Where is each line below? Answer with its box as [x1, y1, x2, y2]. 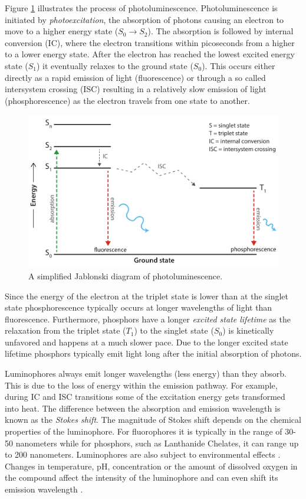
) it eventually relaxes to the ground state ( [37, 59, 193, 71]
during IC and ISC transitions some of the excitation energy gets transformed [5, 390, 285, 403]
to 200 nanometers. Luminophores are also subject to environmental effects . [5, 448, 281, 461]
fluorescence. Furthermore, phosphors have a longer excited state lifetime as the [5, 312, 291, 325]
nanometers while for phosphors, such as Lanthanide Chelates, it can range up [15, 436, 299, 449]
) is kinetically [222, 324, 274, 337]
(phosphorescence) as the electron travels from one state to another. [5, 94, 250, 106]
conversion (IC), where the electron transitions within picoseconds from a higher [5, 36, 295, 48]
